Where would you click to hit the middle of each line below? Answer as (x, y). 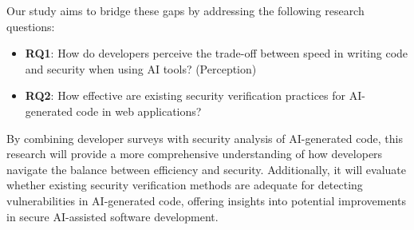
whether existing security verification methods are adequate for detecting (185, 185)
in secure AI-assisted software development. (112, 216)
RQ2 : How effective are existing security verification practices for (185, 95)
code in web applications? (139, 111)
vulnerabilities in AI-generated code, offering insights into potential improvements (206, 200)
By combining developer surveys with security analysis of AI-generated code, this (205, 138)
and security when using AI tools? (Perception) (141, 68)
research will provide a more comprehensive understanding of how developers (195, 154)
